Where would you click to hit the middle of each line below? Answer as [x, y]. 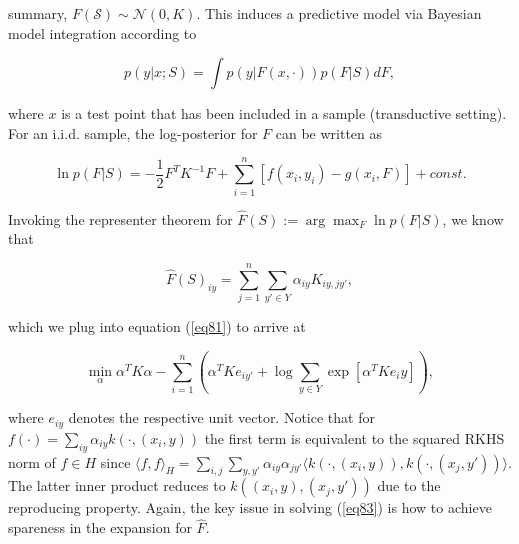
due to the [409, 485]
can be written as [329, 132]
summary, [38, 13]
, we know [473, 218]
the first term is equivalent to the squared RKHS [354, 437]
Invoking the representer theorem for [120, 218]
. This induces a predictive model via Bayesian [339, 13]
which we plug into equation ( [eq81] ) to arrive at [157, 326]
